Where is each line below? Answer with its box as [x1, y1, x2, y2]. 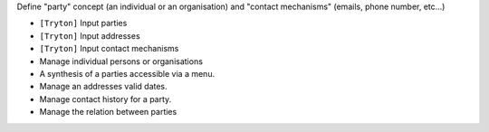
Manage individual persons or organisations [39, 55, 204, 67]
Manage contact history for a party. [39, 93, 172, 104]
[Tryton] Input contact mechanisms [39, 43, 179, 54]
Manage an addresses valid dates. [39, 81, 168, 92]
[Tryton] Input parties [39, 18, 128, 29]
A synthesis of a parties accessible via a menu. [39, 68, 216, 79]
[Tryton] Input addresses [39, 30, 140, 41]
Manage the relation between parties [39, 107, 177, 118]
